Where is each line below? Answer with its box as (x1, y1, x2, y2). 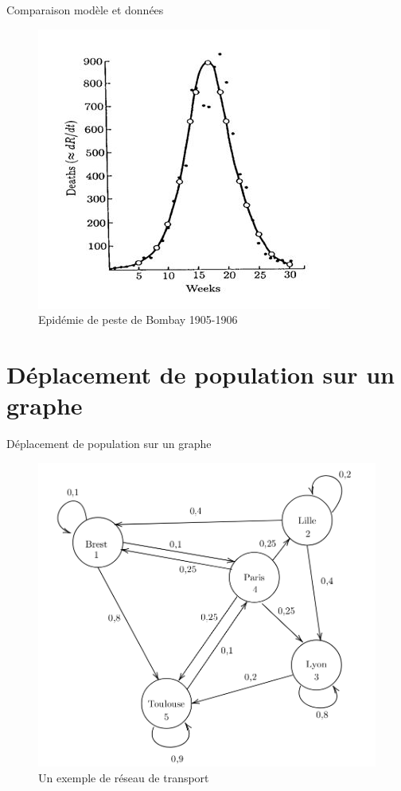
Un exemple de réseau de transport (38, 769, 209, 785)
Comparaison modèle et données (6, 2, 164, 18)
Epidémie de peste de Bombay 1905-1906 (38, 311, 238, 328)
